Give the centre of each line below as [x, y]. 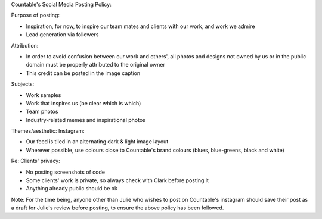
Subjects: [23, 84]
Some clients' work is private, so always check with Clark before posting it [117, 180]
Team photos [42, 112]
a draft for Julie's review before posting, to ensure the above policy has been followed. [117, 208]
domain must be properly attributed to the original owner [95, 65]
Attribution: [25, 45]
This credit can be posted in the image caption [83, 73]
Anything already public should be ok [72, 189]
